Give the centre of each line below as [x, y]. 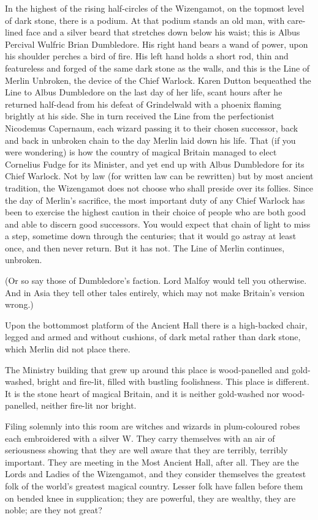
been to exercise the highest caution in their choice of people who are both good [156, 212]
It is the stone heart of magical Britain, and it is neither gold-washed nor [142, 393]
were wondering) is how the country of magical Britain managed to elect [141, 152]
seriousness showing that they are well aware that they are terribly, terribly [146, 450]
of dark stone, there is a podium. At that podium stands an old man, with [145, 20]
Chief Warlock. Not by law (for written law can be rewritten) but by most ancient [159, 176]
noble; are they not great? [54, 510]
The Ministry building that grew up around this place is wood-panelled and [147, 369]
